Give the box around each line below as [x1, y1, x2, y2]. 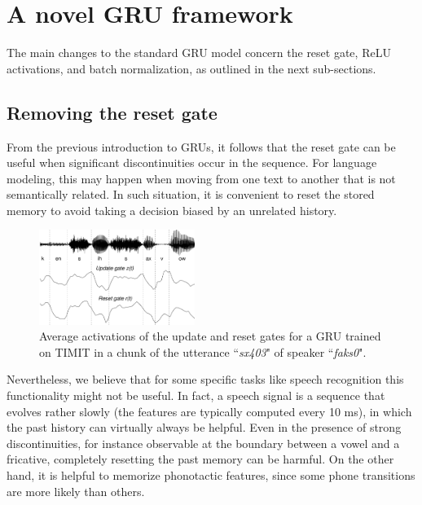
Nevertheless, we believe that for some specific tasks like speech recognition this [7, 371, 404, 388]
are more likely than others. [7, 482, 145, 499]
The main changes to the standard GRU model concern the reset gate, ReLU [7, 44, 391, 61]
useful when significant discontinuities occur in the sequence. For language [7, 154, 377, 171]
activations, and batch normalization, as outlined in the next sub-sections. [7, 59, 376, 77]
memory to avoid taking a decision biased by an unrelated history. [7, 201, 337, 218]
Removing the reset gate [7, 99, 218, 125]
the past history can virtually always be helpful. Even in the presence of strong [7, 419, 402, 436]
